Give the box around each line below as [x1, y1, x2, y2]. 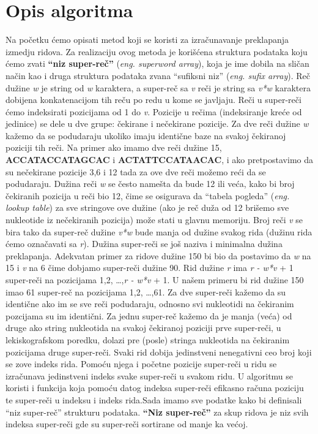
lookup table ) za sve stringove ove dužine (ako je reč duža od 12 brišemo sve [6, 201, 289, 214]
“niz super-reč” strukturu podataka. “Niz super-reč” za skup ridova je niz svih [6, 405, 309, 418]
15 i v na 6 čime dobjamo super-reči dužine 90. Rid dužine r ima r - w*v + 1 [6, 261, 294, 274]
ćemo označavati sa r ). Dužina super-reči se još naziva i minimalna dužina [6, 237, 283, 250]
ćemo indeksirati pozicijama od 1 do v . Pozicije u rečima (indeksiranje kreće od [6, 105, 302, 118]
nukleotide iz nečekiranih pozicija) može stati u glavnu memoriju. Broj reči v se [6, 213, 303, 226]
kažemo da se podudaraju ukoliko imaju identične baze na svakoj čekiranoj [6, 129, 286, 142]
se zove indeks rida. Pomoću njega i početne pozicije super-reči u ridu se [6, 357, 277, 370]
